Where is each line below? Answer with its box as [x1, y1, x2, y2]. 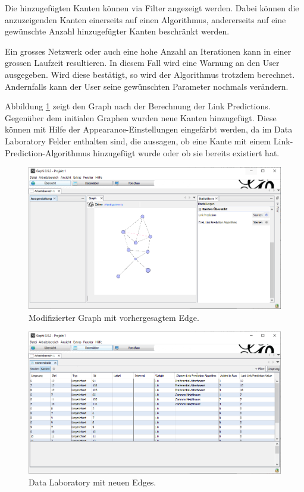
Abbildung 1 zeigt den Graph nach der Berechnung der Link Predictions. [5, 100, 271, 112]
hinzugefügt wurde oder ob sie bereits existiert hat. [93, 146, 280, 159]
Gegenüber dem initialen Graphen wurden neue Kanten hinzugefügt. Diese [5, 111, 277, 124]
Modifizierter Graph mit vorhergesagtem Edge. [29, 311, 199, 323]
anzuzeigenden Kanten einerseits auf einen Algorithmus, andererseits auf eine [5, 13, 286, 26]
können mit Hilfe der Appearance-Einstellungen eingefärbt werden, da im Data [5, 123, 293, 135]
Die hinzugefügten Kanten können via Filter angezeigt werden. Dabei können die [5, 2, 299, 14]
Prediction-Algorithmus [5, 146, 90, 159]
